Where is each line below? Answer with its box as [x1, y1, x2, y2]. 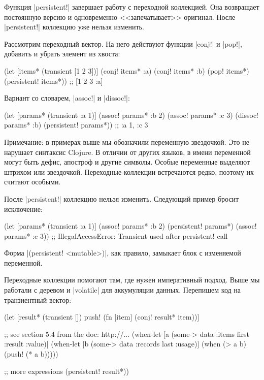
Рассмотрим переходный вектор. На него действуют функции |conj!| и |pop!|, [4, 38, 242, 49]
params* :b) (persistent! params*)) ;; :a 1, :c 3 [4, 119, 148, 130]
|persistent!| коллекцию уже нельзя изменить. [4, 21, 144, 32]
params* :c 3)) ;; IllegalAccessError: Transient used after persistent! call [4, 230, 228, 241]
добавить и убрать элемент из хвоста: [4, 48, 120, 59]
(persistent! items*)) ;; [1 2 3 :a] [4, 75, 103, 86]
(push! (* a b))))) [4, 349, 58, 359]
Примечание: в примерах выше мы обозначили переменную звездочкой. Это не [4, 136, 249, 147]
